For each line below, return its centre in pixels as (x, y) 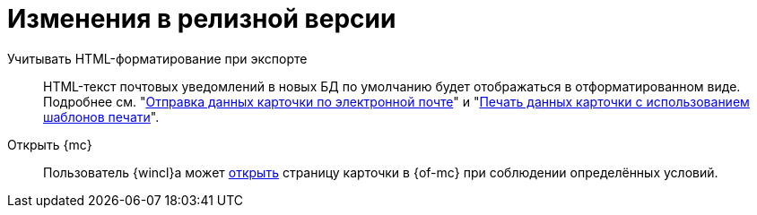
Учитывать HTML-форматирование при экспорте (157, 58)
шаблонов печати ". (101, 116)
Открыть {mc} (50, 144)
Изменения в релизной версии (202, 19)
